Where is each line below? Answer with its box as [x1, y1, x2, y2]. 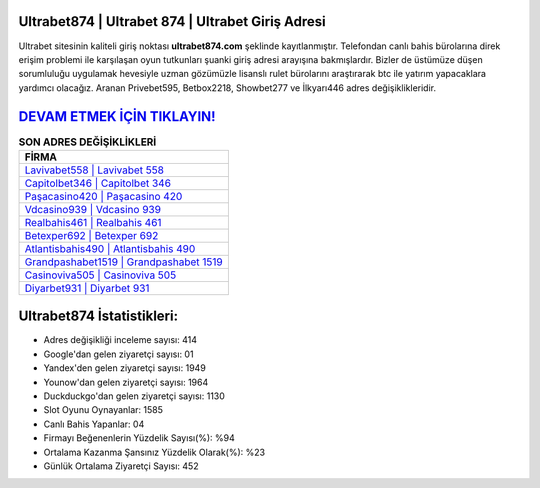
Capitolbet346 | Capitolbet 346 [24, 176, 172, 190]
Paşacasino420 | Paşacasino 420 [24, 189, 183, 203]
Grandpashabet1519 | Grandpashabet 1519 [24, 255, 224, 269]
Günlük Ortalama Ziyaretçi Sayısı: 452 [43, 460, 199, 472]
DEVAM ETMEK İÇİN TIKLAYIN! [18, 108, 216, 125]
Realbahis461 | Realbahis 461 [24, 215, 162, 229]
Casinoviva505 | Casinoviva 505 [24, 268, 177, 282]
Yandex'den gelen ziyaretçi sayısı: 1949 [43, 362, 207, 374]
